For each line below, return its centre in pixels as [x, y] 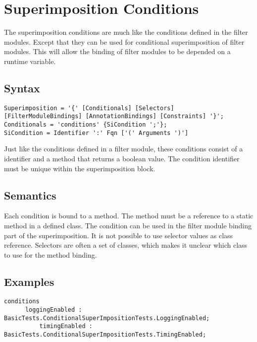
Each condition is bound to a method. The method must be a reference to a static [129, 216]
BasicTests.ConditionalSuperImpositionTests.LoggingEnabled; [107, 318]
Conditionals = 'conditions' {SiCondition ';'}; [86, 125]
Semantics [30, 195]
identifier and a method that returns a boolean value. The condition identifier [122, 158]
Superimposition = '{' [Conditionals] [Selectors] [89, 108]
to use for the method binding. [51, 254]
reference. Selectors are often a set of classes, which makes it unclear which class [126, 245]
